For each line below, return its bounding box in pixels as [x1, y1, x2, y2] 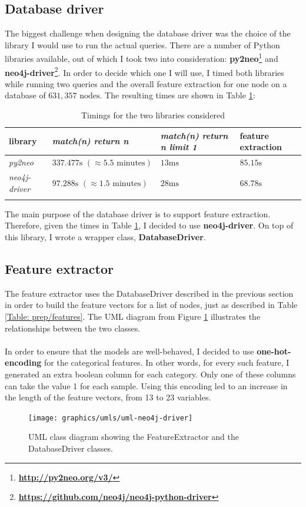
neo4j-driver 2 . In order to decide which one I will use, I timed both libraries [5, 64, 284, 78]
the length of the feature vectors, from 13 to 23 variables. [5, 391, 211, 403]
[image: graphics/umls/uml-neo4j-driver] [28, 413, 193, 422]
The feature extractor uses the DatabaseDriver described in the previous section [5, 287, 294, 299]
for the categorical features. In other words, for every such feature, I [44, 356, 290, 369]
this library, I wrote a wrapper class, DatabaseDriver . [5, 231, 206, 243]
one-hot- [257, 344, 291, 357]
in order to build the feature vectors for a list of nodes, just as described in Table [5, 299, 298, 311]
